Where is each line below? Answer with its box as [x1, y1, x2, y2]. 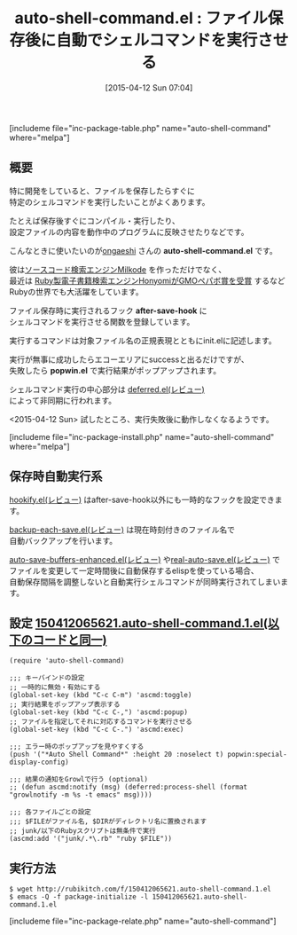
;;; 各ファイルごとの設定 [9, 808, 91, 817]
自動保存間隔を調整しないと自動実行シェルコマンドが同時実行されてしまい [9, 576, 281, 586]
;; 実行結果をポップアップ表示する [9, 700, 121, 710]
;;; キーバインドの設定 [9, 673, 85, 683]
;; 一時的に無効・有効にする [9, 683, 101, 692]
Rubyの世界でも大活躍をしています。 [9, 286, 144, 297]
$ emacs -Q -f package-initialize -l [9, 892, 149, 901]
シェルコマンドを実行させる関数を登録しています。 [9, 316, 195, 326]
